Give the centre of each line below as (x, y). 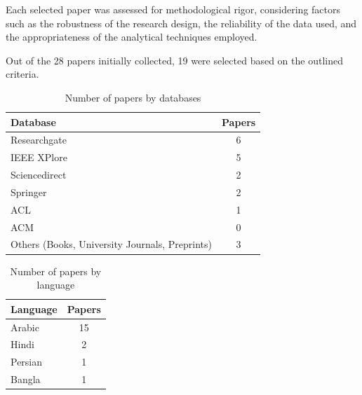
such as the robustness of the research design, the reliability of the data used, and (181, 23)
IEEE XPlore (39, 157)
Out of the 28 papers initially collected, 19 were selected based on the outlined (174, 60)
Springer (29, 192)
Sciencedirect (39, 175)
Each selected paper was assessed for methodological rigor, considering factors (173, 9)
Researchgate (39, 140)
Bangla (26, 379)
